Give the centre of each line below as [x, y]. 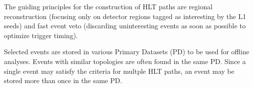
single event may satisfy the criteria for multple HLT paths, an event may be [119, 71]
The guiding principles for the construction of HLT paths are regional [108, 6]
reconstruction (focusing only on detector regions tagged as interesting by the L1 [125, 16]
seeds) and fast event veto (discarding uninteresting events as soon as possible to [125, 26]
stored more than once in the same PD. [63, 80]
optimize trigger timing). [41, 35]
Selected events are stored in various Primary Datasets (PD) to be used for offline [127, 52]
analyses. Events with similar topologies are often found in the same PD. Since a [125, 61]
